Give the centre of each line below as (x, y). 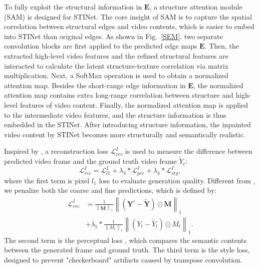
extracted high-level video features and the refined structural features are (116, 55)
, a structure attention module (196, 7)
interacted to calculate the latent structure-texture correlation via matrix (116, 65)
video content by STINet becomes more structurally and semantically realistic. (125, 134)
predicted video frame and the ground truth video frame (90, 161)
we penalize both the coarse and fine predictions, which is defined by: (110, 190)
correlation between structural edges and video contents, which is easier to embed (129, 26)
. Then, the (222, 46)
